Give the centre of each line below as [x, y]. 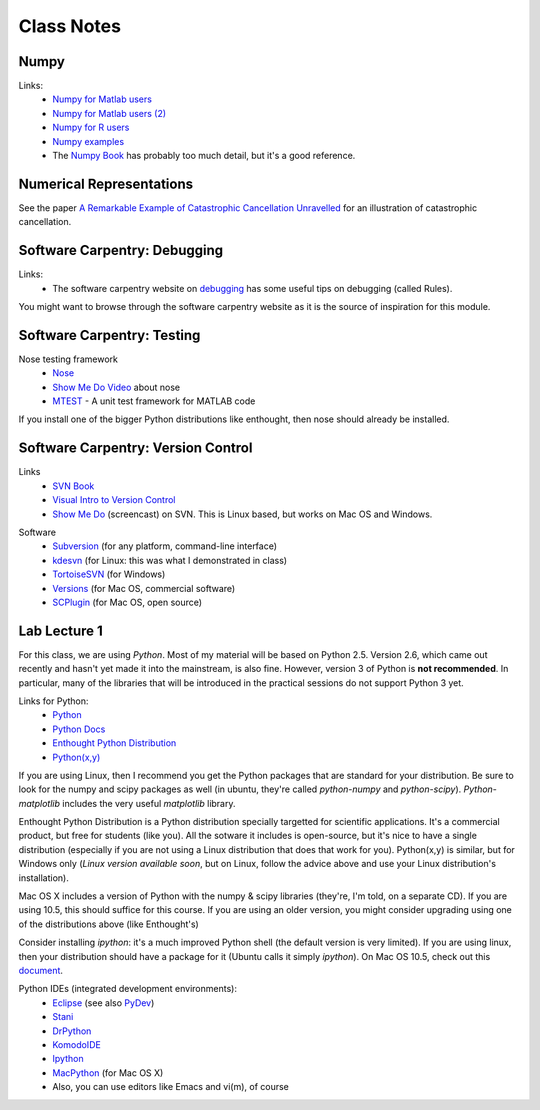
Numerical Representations [106, 183]
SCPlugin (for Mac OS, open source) [127, 602]
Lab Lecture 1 [61, 630]
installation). [43, 877]
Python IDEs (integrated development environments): [127, 989]
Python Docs [79, 729]
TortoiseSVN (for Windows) [109, 574]
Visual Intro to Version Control [114, 500]
